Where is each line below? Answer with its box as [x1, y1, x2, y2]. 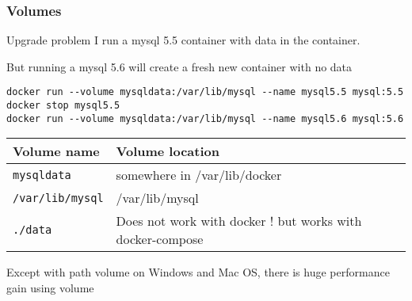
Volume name [13, 142, 100, 161]
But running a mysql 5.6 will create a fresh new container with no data [6, 58, 353, 74]
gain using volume [6, 279, 94, 295]
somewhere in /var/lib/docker [116, 166, 282, 185]
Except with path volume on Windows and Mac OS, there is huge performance [6, 264, 390, 280]
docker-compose [116, 230, 204, 249]
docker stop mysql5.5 [6, 100, 120, 112]
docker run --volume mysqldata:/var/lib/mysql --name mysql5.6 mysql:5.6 [6, 112, 404, 124]
